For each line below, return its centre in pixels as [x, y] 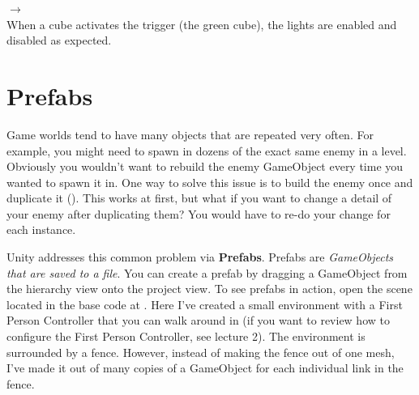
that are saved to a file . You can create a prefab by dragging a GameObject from [207, 272]
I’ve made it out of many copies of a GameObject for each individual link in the [205, 368]
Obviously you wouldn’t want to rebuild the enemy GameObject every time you [205, 166]
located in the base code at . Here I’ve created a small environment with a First [205, 304]
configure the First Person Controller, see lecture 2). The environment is [186, 336]
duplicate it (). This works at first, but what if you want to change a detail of [199, 198]
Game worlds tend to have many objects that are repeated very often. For [190, 134]
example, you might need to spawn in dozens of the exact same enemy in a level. [207, 150]
